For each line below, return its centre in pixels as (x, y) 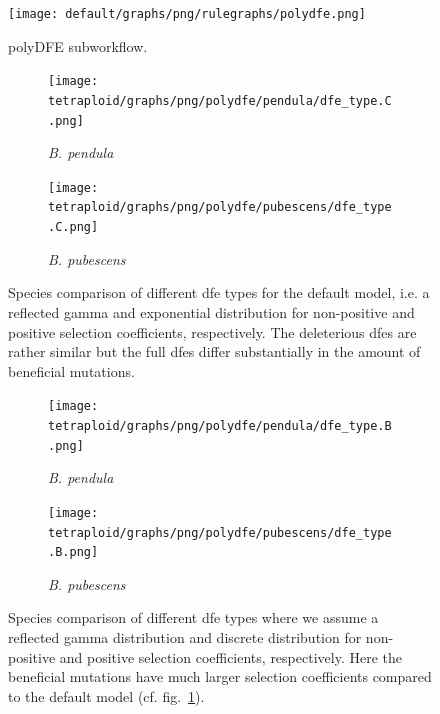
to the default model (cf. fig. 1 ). (106, 695)
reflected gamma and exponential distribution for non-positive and (211, 311)
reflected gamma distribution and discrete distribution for (185, 637)
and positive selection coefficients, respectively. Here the (230, 656)
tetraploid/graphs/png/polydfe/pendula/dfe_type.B (220, 426)
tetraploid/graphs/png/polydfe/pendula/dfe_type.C (220, 100)
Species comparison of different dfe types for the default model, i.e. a (219, 292)
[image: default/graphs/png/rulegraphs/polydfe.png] (187, 14)
